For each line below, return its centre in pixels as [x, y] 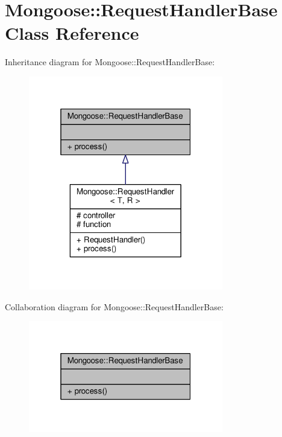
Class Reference [72, 33]
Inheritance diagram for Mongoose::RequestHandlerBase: [110, 62]
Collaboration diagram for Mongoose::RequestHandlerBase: [114, 306]
